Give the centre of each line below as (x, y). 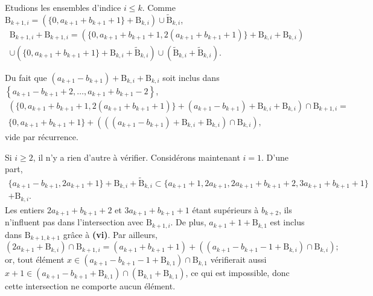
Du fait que (26, 77)
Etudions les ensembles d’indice (63, 7)
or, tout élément (35, 259)
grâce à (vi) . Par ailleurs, (110, 234)
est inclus (287, 222)
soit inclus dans (191, 77)
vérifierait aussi (238, 259)
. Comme (159, 7)
